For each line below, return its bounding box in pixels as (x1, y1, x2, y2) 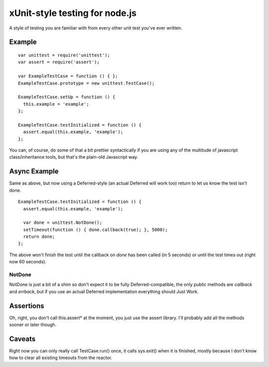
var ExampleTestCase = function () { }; (18, 73, 118, 79)
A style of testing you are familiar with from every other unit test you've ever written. (9, 25, 182, 31)
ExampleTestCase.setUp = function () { (18, 94, 116, 100)
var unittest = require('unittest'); (18, 52, 111, 58)
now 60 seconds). (9, 259, 47, 265)
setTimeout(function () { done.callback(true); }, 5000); (23, 227, 168, 232)
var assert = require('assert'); (18, 59, 100, 65)
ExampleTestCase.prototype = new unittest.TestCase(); (18, 80, 155, 86)
